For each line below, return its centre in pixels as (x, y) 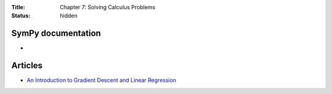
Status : (21, 16)
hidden (69, 16)
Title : (18, 7)
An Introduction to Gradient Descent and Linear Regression (101, 80)
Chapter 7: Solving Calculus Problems (108, 7)
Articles (27, 65)
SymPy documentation (56, 33)
